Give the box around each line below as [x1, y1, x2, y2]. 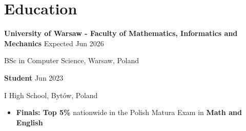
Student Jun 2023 [4, 72, 64, 83]
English [16, 117, 43, 127]
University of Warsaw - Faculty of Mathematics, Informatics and [4, 28, 238, 39]
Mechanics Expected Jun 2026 [4, 38, 104, 48]
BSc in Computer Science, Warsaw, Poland [4, 55, 139, 66]
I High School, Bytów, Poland [4, 89, 98, 100]
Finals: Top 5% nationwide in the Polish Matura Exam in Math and [16, 107, 242, 118]
